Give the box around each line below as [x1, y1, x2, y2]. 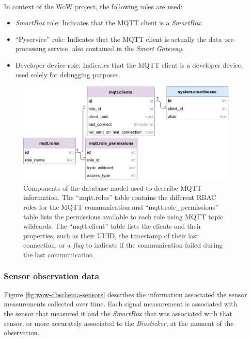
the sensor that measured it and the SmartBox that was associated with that [4, 308, 232, 318]
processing [15, 43, 46, 54]
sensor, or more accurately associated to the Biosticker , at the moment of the [4, 318, 234, 328]
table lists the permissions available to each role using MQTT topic [23, 211, 223, 221]
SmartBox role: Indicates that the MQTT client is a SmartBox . [15, 18, 203, 28]
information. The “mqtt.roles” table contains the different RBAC [23, 192, 217, 202]
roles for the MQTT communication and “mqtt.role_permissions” [23, 201, 219, 212]
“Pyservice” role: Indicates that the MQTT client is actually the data [15, 34, 222, 44]
